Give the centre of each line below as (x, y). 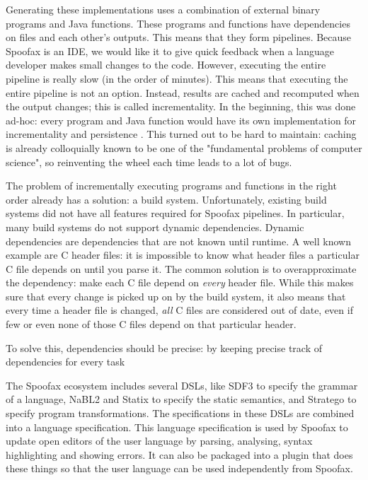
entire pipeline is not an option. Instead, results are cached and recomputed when (183, 92)
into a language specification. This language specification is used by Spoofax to (177, 427)
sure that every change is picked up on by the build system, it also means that (176, 296)
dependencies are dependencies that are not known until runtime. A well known (178, 241)
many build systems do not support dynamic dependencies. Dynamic (155, 227)
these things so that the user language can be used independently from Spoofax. (179, 468)
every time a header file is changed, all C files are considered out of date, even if (179, 310)
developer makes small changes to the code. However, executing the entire (166, 65)
